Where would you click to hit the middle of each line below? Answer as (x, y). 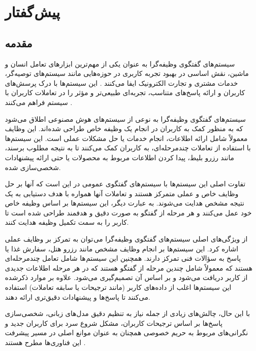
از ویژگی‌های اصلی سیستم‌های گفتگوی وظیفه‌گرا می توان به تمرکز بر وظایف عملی (126, 239)
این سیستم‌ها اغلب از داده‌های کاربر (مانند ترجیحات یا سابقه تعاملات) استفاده (118, 287)
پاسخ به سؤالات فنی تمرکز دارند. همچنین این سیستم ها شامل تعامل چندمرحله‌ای (123, 258)
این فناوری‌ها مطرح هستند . (45, 342)
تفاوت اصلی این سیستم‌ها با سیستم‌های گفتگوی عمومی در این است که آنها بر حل (125, 184)
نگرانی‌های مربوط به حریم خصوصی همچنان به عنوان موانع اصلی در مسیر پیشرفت (127, 333)
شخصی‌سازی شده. (33, 167)
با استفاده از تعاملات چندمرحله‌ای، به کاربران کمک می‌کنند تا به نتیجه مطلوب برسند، (128, 148)
